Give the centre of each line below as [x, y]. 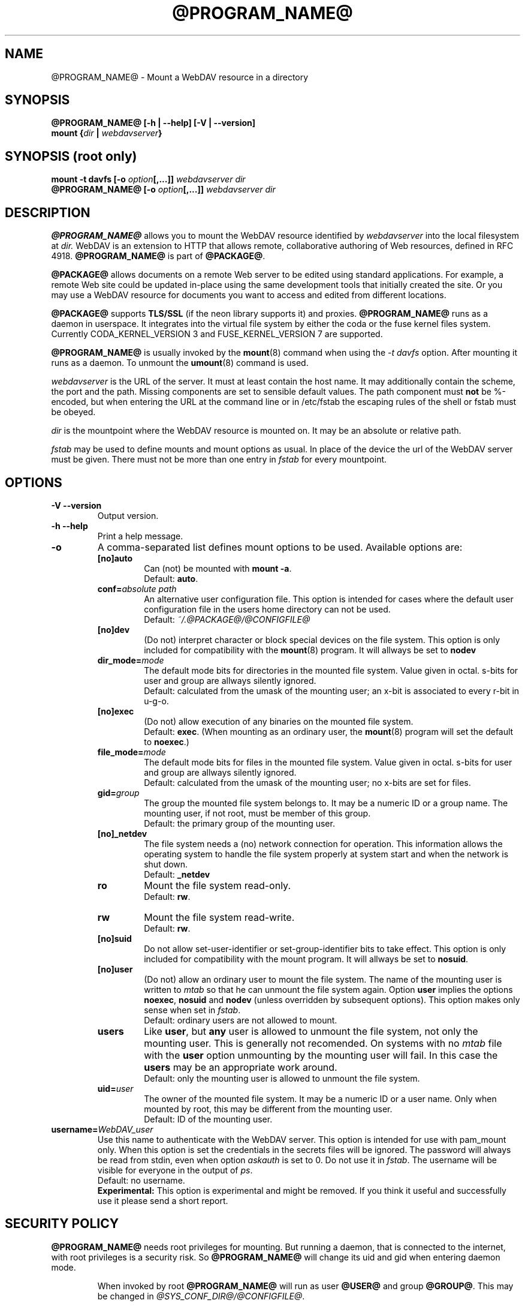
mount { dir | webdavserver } [107, 133]
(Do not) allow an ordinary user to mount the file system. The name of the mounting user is [323, 979]
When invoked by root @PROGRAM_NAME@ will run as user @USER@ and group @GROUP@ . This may [305, 1286]
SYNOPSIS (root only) [71, 156]
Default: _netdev [177, 874]
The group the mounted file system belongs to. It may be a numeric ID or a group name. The [326, 803]
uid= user [115, 1088]
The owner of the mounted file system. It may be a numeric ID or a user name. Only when [320, 1098]
